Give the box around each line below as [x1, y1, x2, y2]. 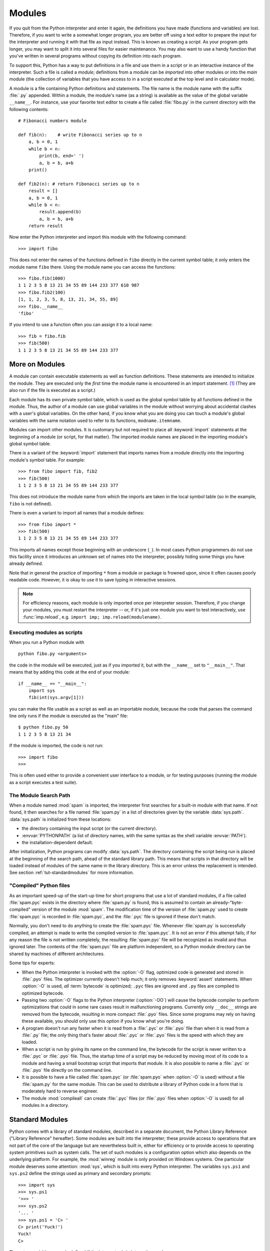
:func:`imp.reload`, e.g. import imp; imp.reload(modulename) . [22, 613, 162, 620]
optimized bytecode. [21, 990, 64, 996]
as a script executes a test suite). [9, 779, 77, 785]
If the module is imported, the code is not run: [9, 743, 103, 749]
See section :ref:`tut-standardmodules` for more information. [9, 870, 134, 876]
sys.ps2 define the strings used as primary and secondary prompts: [9, 1170, 152, 1176]
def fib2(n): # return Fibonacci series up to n [18, 181, 139, 187]
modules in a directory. [21, 1102, 69, 1108]
